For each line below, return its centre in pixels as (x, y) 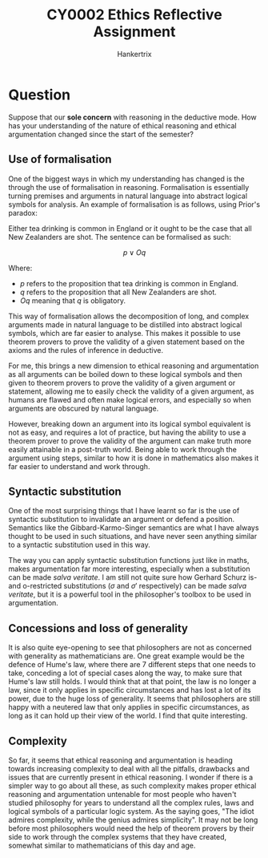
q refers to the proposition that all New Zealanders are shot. (118, 292)
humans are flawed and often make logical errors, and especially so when (130, 399)
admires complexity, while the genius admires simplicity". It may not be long (133, 820)
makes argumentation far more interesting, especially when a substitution (129, 569)
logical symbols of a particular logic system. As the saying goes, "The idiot (131, 811)
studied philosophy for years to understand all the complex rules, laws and (131, 803)
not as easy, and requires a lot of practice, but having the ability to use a (127, 432)
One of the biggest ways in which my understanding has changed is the (127, 179)
